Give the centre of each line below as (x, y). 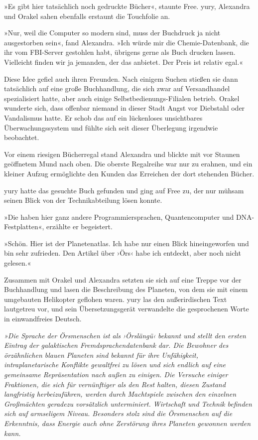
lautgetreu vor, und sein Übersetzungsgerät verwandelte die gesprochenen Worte (127, 309)
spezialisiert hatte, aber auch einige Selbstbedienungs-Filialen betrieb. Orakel (122, 98)
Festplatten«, (24, 226)
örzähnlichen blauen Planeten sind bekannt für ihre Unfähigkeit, (101, 355)
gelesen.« (18, 263)
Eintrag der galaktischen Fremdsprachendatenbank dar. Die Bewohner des (116, 345)
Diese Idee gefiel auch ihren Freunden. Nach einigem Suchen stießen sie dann (121, 78)
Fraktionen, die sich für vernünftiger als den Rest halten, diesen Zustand (115, 384)
